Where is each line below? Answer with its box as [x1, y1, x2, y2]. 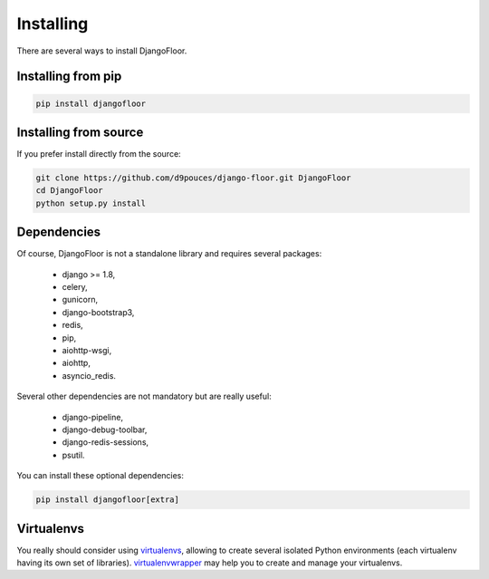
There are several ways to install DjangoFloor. [16, 45, 187, 56]
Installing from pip [16, 69, 122, 84]
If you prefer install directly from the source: [16, 149, 181, 159]
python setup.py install [35, 198, 147, 208]
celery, [62, 282, 88, 293]
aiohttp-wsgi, [62, 345, 112, 356]
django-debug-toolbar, [62, 424, 148, 435]
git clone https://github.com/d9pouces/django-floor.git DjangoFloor [35, 173, 351, 183]
